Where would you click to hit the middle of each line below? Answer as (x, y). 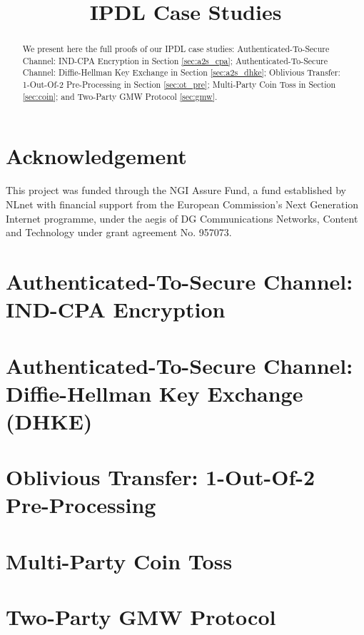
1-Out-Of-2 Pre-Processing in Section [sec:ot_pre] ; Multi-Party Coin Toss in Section (179, 85)
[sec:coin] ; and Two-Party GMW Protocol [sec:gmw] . (120, 96)
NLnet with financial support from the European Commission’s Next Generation (182, 204)
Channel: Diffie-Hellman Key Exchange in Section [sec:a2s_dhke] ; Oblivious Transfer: (181, 72)
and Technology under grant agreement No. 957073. (119, 232)
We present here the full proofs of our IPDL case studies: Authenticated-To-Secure (176, 49)
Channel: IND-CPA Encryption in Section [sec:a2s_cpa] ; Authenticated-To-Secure (175, 60)
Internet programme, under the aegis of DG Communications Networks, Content (182, 218)
